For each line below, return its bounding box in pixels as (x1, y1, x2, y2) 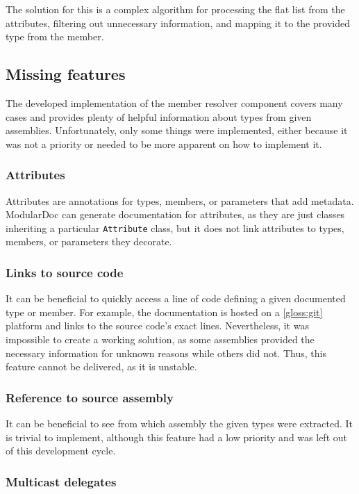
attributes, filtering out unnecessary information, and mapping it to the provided (6, 15, 350, 30)
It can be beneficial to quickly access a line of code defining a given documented (6, 291, 346, 306)
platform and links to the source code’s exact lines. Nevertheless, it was (6, 318, 309, 333)
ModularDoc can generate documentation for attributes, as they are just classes (6, 207, 345, 222)
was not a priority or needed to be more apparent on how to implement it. (6, 136, 322, 151)
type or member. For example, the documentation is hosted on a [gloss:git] (6, 304, 323, 319)
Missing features (6, 63, 126, 85)
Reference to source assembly (6, 388, 174, 406)
